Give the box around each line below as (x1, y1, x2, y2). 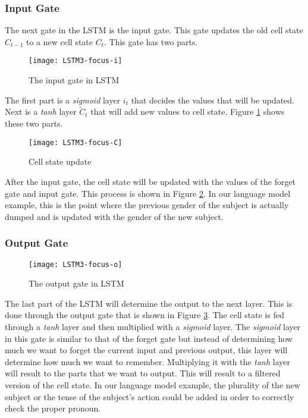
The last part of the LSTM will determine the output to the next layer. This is (5, 297, 293, 309)
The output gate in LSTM (29, 277, 124, 290)
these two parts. (5, 117, 63, 130)
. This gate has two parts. (104, 35, 198, 48)
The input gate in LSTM (29, 74, 120, 86)
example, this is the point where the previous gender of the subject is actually (5, 199, 289, 211)
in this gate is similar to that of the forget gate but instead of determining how (5, 332, 293, 344)
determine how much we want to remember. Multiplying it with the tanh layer (5, 355, 291, 367)
